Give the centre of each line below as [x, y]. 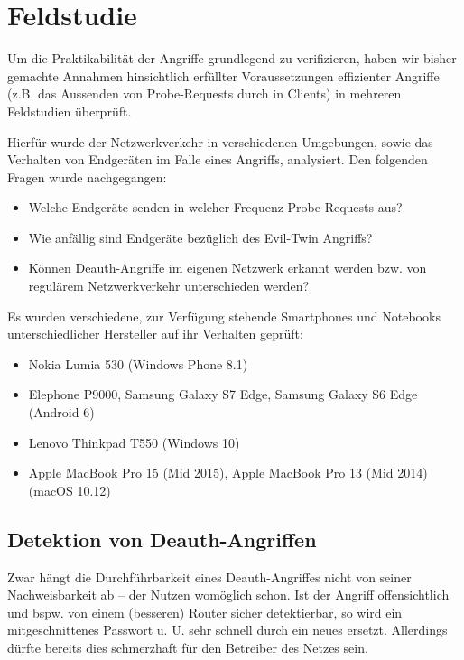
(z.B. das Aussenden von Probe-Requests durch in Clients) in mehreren [204, 93]
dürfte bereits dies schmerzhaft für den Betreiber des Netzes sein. [188, 647]
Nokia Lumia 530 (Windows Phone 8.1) [138, 363]
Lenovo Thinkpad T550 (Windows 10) [134, 442]
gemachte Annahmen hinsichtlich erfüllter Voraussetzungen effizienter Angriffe [223, 75]
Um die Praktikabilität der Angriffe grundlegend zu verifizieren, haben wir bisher [232, 58]
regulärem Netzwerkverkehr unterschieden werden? [169, 286]
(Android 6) [61, 412]
